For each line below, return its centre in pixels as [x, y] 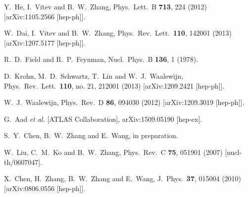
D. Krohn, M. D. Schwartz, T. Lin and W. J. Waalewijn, [94, 75]
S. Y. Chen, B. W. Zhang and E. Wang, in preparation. [91, 135]
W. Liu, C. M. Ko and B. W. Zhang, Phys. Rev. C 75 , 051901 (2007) [113, 152]
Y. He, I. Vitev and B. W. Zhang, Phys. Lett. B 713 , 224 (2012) [106, 6]
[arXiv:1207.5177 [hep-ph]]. [45, 42]
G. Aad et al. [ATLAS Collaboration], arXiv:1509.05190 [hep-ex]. [103, 119]
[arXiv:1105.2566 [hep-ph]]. [45, 16]
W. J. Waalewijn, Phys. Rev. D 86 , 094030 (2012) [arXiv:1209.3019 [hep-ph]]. [124, 102]
